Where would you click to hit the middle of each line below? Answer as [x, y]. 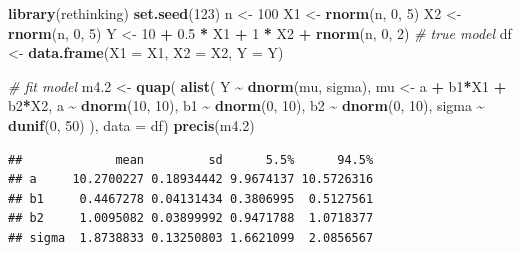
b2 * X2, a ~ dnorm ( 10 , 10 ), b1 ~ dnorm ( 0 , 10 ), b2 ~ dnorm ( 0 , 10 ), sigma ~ [246, 105]
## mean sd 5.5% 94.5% [191, 159]
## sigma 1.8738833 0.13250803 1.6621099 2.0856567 [191, 237]
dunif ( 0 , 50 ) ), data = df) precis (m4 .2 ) [131, 124]
